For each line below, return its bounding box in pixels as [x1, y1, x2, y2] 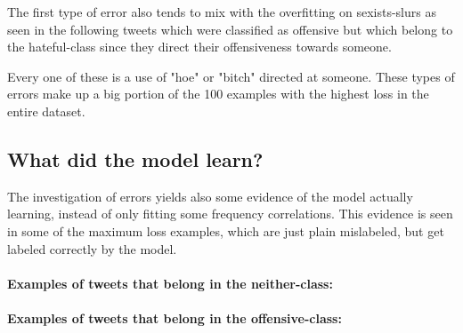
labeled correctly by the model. [7, 239, 177, 258]
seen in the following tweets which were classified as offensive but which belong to [7, 20, 453, 38]
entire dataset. [7, 101, 85, 120]
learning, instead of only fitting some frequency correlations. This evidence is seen [7, 204, 453, 223]
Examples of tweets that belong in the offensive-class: [7, 308, 342, 327]
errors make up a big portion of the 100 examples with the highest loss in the [7, 84, 429, 103]
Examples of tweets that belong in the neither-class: [7, 274, 333, 292]
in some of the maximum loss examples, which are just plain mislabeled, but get [7, 221, 444, 240]
